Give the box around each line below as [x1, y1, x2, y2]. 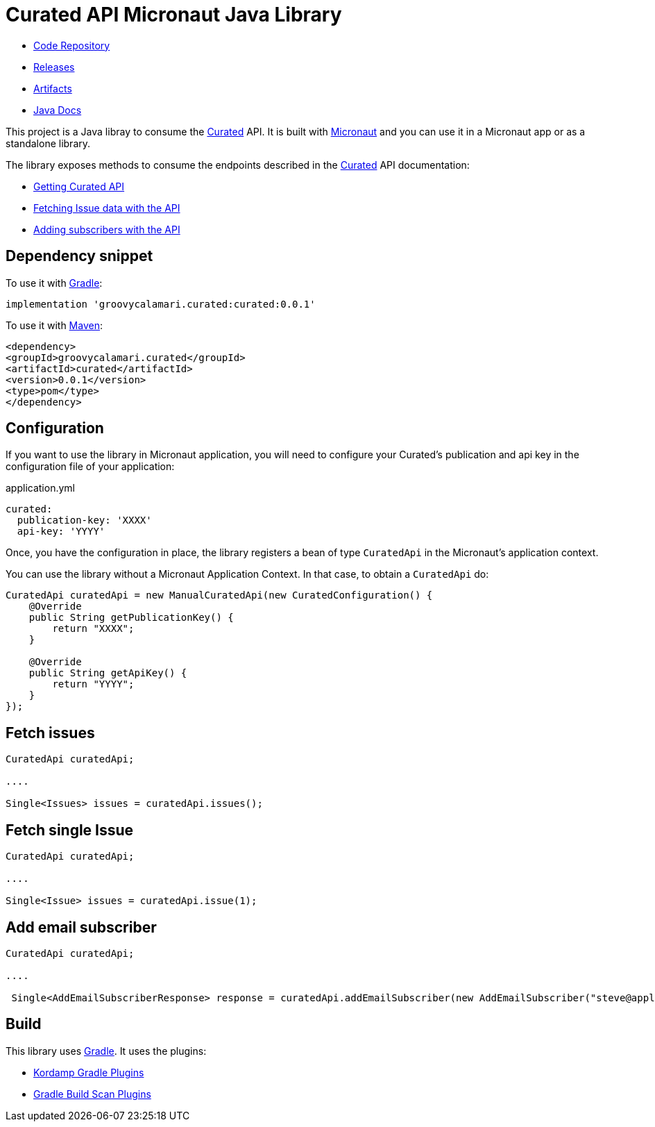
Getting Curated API [33, 180, 125, 192]
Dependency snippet [6, 247, 153, 265]
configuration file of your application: [6, 460, 175, 473]
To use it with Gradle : [6, 276, 103, 289]
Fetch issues [6, 724, 95, 742]
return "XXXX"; [52, 623, 135, 635]
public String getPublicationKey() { [28, 612, 234, 624]
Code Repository [33, 39, 110, 51]
